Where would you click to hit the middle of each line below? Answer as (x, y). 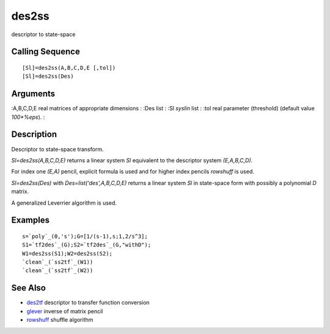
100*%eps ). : (28, 117)
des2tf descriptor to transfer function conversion (88, 303)
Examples (31, 220)
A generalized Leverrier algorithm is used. (64, 203)
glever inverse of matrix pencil (65, 311)
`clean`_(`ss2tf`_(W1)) (58, 262)
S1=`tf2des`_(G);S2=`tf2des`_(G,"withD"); (87, 245)
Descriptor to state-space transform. (57, 149)
